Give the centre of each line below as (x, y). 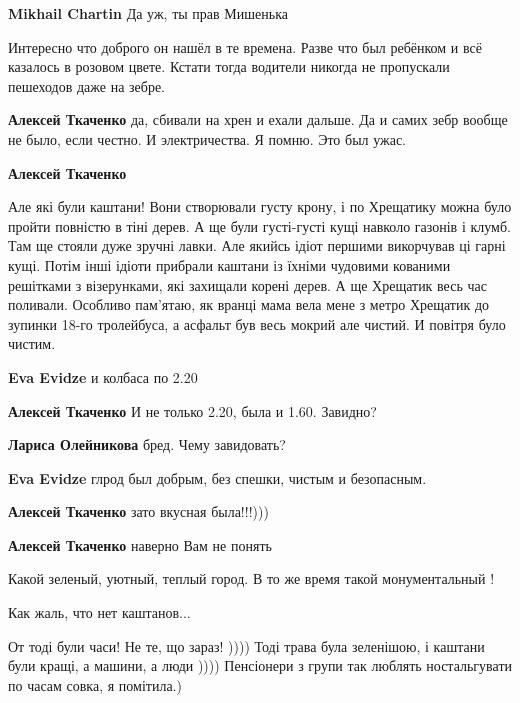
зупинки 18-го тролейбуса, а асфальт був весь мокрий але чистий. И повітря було (257, 323)
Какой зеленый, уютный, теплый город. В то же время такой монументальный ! (251, 578)
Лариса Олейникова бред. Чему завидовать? (147, 444)
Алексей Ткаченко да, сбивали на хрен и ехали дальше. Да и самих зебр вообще (258, 119)
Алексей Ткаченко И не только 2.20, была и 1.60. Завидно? (192, 410)
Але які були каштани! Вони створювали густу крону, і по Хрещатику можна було (260, 206)
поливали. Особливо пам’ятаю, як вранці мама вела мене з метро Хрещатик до (249, 304)
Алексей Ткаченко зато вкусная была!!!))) (138, 511)
